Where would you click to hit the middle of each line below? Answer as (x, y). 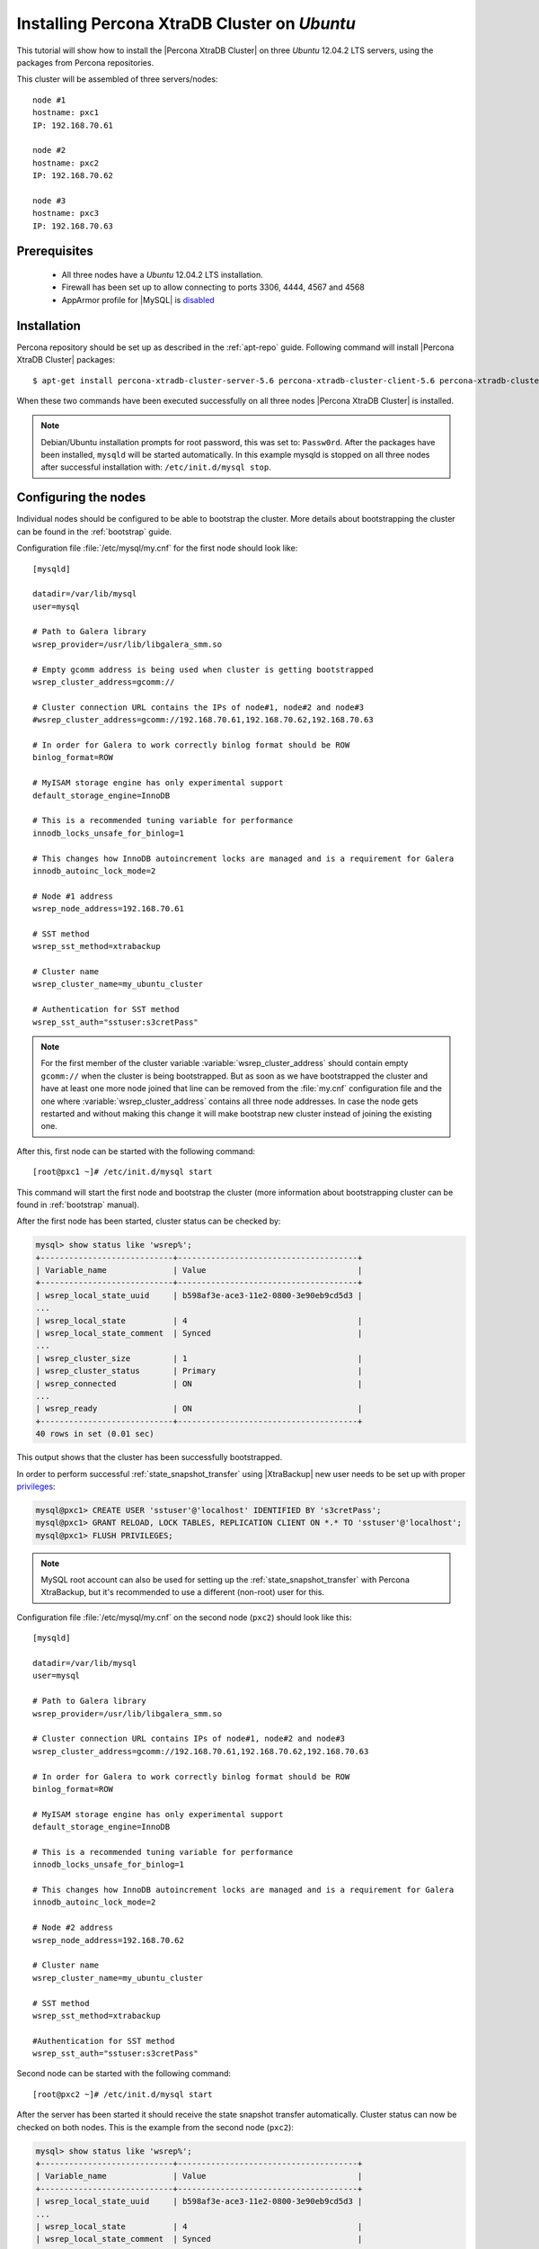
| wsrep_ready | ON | (199, 1409)
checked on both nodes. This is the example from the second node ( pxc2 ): (155, 2127)
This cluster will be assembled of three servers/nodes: (117, 79)
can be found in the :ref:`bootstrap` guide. (94, 532)
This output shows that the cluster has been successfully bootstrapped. (150, 1457)
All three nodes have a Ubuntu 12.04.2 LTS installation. (163, 275)
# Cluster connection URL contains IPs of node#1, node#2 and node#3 (189, 1739)
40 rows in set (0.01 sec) (95, 1434)
